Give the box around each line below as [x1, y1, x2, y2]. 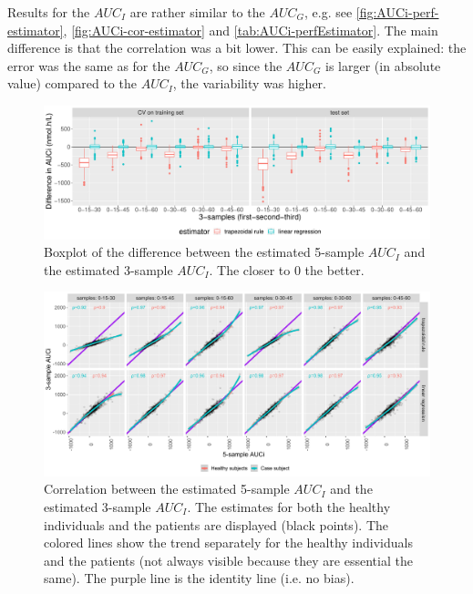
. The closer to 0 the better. [209, 260, 365, 279]
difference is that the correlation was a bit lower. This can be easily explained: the [7, 38, 467, 57]
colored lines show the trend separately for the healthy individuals [44, 533, 413, 552]
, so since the [209, 56, 283, 75]
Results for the [7, 3, 90, 21]
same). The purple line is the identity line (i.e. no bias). [44, 568, 355, 588]
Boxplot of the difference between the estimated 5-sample [44, 242, 365, 261]
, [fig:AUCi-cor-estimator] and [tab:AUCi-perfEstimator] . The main [63, 20, 438, 39]
